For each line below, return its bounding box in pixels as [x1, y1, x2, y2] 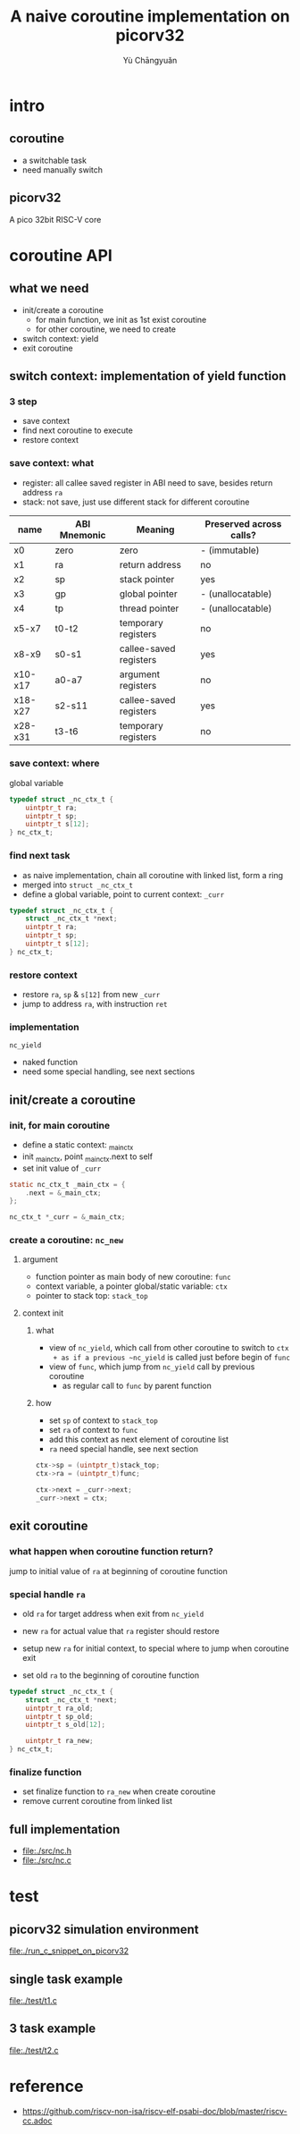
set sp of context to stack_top [48, 1415, 158, 1426]
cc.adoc [21, 2115, 53, 2126]
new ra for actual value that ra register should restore [21, 1625, 221, 1636]
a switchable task [21, 155, 87, 165]
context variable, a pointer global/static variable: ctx [35, 1281, 228, 1291]
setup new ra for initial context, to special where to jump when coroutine [21, 1643, 289, 1654]
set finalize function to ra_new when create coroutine [21, 1786, 216, 1797]
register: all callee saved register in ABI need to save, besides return [21, 477, 273, 488]
